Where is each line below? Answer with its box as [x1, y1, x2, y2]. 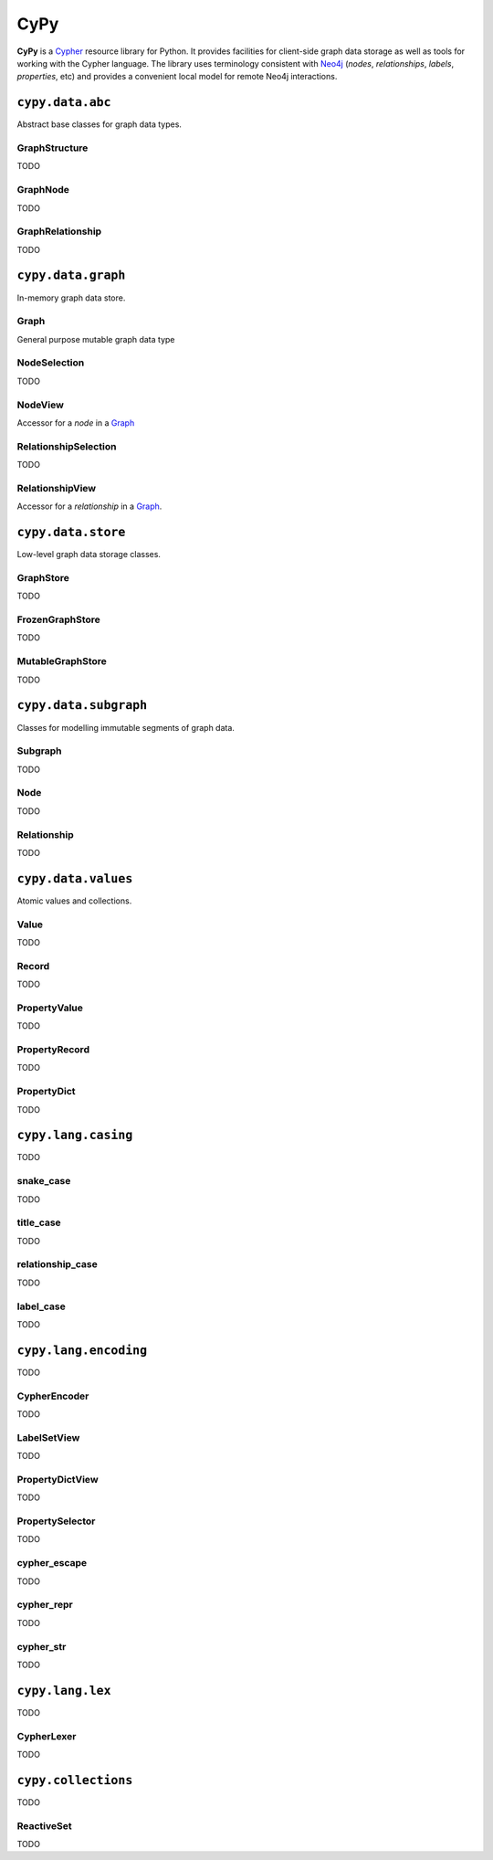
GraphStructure [16, 142, 89, 154]
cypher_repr [16, 1599, 73, 1612]
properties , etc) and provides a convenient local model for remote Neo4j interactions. [16, 71, 338, 82]
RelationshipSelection [16, 439, 117, 452]
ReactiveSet [16, 1819, 72, 1832]
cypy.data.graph [16, 268, 126, 283]
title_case [16, 1216, 61, 1229]
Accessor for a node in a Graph [16, 417, 135, 428]
